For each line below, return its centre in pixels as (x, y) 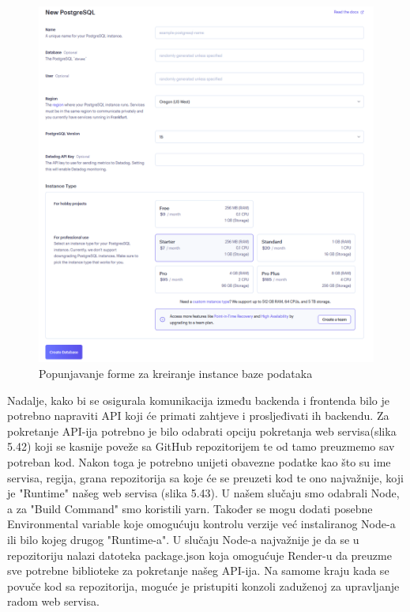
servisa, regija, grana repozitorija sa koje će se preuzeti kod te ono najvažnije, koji (205, 477)
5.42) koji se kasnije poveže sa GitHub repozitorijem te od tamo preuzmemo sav (201, 446)
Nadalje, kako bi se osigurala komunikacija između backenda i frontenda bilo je (199, 400)
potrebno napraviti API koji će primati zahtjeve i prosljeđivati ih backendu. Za (198, 416)
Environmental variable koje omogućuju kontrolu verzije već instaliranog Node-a (201, 524)
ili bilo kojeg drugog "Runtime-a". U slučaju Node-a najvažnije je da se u (183, 539)
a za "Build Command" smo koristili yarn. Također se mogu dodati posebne (190, 508)
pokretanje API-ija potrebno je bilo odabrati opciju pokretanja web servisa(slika (202, 431)
